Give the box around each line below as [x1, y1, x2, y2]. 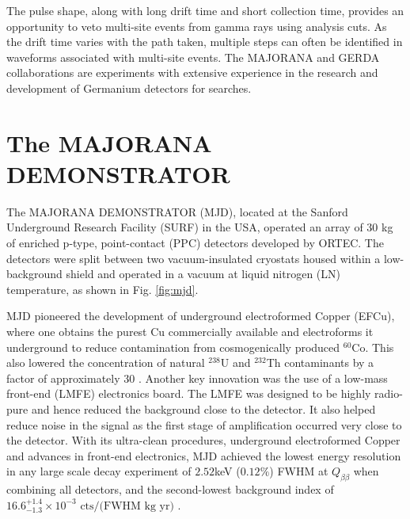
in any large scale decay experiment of [6, 463, 192, 479]
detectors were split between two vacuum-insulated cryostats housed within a [6, 250, 381, 266]
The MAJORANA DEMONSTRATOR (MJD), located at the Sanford [6, 203, 348, 219]
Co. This [351, 338, 394, 355]
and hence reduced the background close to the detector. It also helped [31, 401, 376, 417]
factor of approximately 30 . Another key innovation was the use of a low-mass [6, 369, 388, 386]
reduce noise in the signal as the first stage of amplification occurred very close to [6, 416, 402, 433]
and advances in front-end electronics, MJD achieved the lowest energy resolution [6, 447, 401, 464]
